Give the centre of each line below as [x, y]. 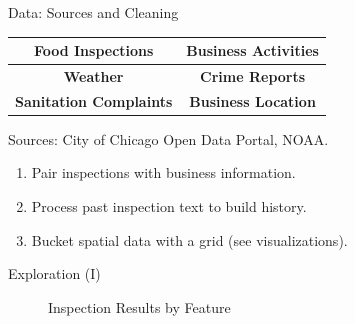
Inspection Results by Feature [139, 306]
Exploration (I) [54, 273]
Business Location [252, 100]
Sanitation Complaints [94, 100]
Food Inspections [93, 50]
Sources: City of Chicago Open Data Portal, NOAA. [168, 138]
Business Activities [252, 50]
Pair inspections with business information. [163, 172]
